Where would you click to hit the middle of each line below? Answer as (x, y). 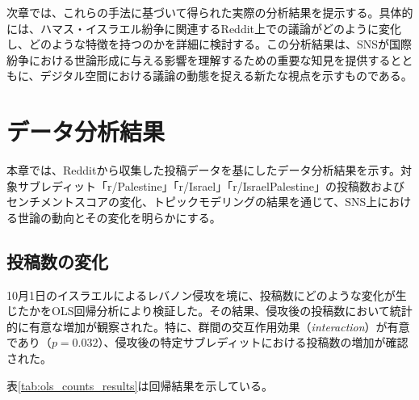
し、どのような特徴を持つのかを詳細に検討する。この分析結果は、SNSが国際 (209, 44)
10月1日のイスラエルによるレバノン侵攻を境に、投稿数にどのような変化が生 (207, 295)
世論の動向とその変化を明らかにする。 (119, 217)
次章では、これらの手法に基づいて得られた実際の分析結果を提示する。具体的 (210, 12)
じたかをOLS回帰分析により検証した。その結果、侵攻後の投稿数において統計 (209, 311)
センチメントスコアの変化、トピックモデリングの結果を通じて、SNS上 (192, 202)
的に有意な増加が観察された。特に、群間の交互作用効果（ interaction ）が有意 (208, 326)
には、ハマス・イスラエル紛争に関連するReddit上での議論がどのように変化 (204, 28)
